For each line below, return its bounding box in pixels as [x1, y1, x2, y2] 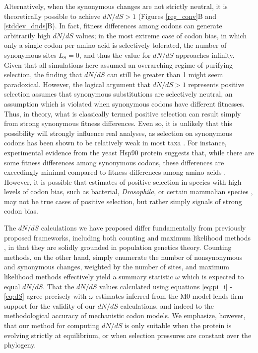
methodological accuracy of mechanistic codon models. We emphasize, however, [4, 310, 246, 321]
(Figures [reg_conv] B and [138, 10, 216, 21]
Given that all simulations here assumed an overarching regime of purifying [4, 59, 233, 70]
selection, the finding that [4, 69, 82, 80]
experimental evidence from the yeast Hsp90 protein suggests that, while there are [4, 147, 254, 157]
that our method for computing [4, 320, 100, 330]
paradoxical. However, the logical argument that [4, 79, 150, 89]
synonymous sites [4, 49, 57, 60]
